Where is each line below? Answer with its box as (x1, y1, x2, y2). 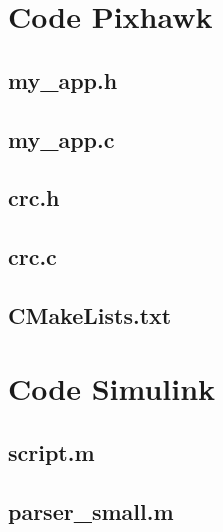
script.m (8, 437, 95, 468)
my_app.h (8, 64, 118, 95)
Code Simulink (8, 368, 216, 409)
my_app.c (8, 123, 115, 154)
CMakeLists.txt (8, 299, 172, 330)
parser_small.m (8, 495, 174, 526)
